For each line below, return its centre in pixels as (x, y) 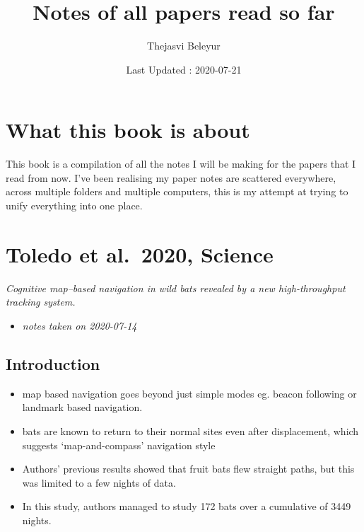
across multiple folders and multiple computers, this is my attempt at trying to (177, 191)
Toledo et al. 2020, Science (140, 254)
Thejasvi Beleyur (184, 46)
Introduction (53, 363)
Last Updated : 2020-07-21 (184, 69)
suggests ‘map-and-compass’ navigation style (119, 445)
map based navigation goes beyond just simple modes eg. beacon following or (189, 393)
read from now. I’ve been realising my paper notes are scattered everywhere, (171, 177)
